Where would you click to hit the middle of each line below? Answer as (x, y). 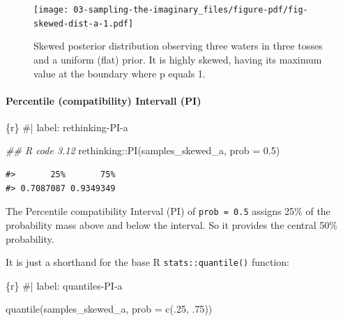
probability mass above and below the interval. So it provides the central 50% (171, 224)
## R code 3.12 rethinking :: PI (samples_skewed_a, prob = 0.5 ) (143, 150)
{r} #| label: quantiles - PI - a (64, 285)
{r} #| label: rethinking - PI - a (67, 127)
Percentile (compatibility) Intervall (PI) (104, 100)
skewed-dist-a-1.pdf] (84, 23)
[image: (51, 10)
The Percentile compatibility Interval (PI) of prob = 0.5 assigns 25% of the (168, 211)
